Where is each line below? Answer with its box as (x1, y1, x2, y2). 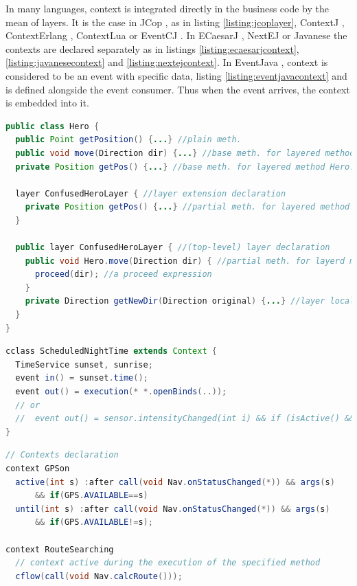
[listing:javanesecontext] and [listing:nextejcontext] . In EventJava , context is (5, 55, 328, 69)
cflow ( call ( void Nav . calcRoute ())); (15, 571, 183, 581)
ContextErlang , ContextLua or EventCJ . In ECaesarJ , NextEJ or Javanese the (5, 28, 347, 43)
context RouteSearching (5, 544, 114, 554)
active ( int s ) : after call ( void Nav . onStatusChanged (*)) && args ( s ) (15, 477, 335, 487)
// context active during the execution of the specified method (15, 558, 321, 568)
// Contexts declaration (5, 450, 119, 460)
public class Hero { (5, 121, 100, 131)
